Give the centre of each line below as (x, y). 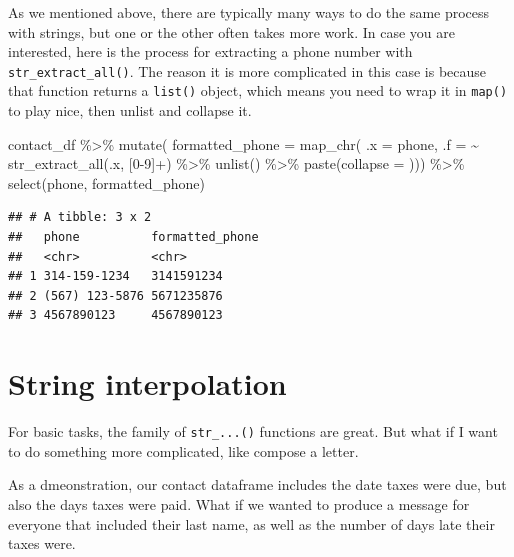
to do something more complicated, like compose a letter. (183, 450)
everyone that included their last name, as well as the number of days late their (251, 523)
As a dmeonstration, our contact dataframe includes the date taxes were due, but (257, 484)
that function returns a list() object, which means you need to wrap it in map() (258, 90)
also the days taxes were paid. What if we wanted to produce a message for (239, 504)
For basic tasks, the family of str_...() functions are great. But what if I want (253, 431)
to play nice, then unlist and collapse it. (130, 110)
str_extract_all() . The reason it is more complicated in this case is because (247, 70)
